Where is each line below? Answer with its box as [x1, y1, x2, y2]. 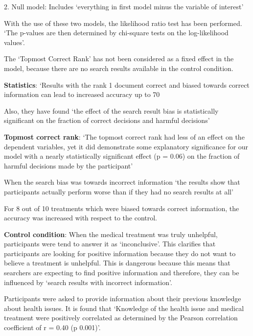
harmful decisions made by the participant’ [4, 160, 133, 170]
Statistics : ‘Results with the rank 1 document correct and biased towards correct [4, 79, 250, 90]
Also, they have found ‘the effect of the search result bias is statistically [4, 105, 219, 116]
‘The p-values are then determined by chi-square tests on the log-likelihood [4, 27, 229, 38]
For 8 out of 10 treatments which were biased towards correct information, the [4, 203, 239, 213]
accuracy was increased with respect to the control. [4, 213, 158, 223]
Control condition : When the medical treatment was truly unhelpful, [4, 229, 218, 239]
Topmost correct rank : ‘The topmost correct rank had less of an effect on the [4, 131, 245, 142]
